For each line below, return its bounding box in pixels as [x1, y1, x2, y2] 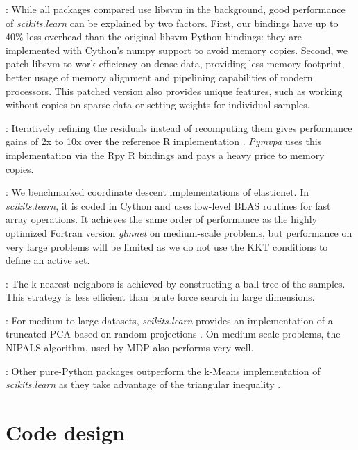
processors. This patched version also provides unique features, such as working [6, 83, 343, 98]
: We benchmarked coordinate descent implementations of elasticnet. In [6, 185, 309, 199]
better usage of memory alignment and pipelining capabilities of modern [6, 69, 313, 84]
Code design [6, 418, 125, 447]
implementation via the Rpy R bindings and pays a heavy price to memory [6, 147, 325, 162]
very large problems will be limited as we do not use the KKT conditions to [6, 239, 328, 253]
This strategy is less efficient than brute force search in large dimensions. [6, 290, 315, 304]
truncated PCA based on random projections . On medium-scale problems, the [6, 326, 341, 341]
